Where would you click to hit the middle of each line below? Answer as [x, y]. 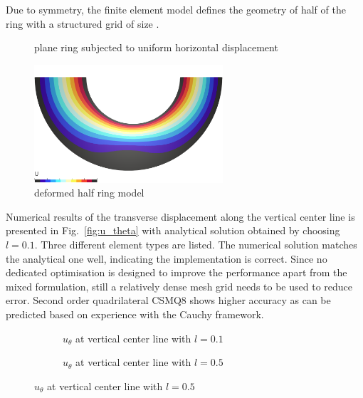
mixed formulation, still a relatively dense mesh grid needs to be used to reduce [179, 286]
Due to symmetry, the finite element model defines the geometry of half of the [176, 9]
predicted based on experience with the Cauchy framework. [135, 314]
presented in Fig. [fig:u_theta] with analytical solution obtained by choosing [173, 230]
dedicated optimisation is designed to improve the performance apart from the [177, 272]
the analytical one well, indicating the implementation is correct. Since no [167, 258]
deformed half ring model [89, 193]
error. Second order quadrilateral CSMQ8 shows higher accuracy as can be [168, 300]
